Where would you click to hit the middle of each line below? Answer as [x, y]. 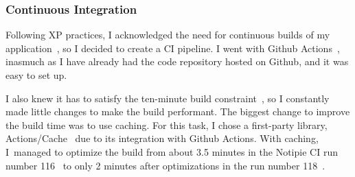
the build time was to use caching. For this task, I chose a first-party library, [167, 125]
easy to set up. [36, 75]
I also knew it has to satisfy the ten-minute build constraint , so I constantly [168, 98]
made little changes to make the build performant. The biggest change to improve [178, 111]
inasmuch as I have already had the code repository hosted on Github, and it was [177, 61]
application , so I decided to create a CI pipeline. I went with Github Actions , [173, 48]
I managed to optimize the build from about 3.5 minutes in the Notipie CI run [172, 151]
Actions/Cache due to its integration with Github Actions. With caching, [162, 138]
